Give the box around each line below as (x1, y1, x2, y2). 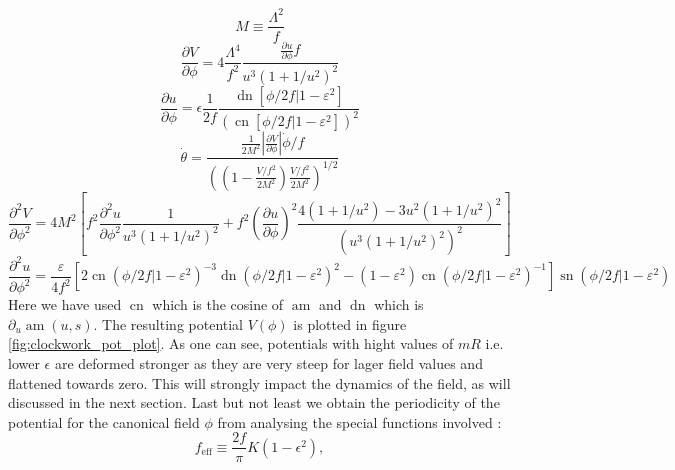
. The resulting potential (93, 313, 244, 334)
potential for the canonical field (8, 411, 200, 432)
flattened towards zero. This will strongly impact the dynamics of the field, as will (8, 372, 511, 393)
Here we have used (8, 294, 122, 315)
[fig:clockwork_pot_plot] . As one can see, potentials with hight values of (8, 333, 454, 354)
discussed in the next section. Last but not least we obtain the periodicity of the (8, 392, 500, 413)
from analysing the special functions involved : (217, 411, 502, 432)
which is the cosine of (152, 294, 284, 315)
